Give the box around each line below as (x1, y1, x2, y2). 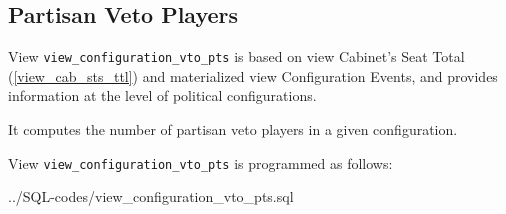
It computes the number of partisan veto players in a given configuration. (8, 119, 458, 140)
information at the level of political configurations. (8, 85, 317, 106)
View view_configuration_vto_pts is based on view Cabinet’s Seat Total (8, 46, 465, 67)
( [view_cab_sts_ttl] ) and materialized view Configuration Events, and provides (8, 65, 498, 86)
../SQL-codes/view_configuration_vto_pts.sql (8, 186, 294, 207)
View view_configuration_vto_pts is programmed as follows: (8, 152, 393, 173)
